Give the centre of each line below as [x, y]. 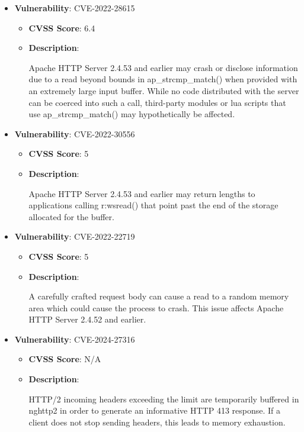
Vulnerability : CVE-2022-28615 [75, 8]
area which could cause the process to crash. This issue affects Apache [156, 307]
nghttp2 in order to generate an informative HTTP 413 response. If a [155, 410]
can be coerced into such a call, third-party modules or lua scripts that [157, 102]
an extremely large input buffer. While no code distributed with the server [164, 90]
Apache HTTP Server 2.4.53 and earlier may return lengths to [142, 193]
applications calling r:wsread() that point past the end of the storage [153, 205]
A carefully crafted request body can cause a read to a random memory [159, 296]
